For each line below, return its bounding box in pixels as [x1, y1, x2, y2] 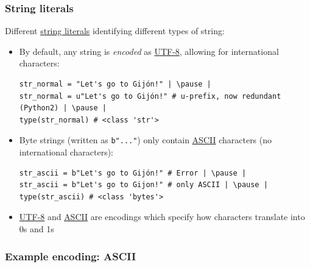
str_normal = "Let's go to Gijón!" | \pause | [19, 80, 211, 88]
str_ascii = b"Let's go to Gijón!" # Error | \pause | [19, 168, 247, 177]
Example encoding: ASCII [5, 248, 136, 263]
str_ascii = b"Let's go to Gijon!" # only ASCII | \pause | [19, 180, 268, 190]
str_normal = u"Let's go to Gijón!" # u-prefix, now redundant [19, 91, 281, 101]
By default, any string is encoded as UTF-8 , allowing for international [19, 44, 279, 57]
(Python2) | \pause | [19, 104, 107, 113]
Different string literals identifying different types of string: [5, 24, 225, 37]
